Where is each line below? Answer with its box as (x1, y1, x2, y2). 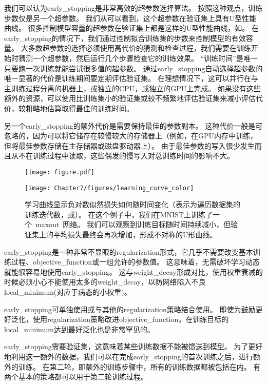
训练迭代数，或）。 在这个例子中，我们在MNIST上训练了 (25, 209, 213, 219)
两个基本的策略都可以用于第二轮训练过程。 (4, 371, 148, 382)
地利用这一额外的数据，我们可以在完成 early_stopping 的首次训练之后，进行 (4, 351, 253, 361)
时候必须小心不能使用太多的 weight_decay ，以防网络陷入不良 (4, 276, 206, 287)
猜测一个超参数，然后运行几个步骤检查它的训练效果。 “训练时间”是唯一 (18, 52, 258, 63)
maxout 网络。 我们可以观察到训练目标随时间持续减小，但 (35, 219, 231, 230)
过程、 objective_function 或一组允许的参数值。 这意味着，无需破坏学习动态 (11, 256, 260, 267)
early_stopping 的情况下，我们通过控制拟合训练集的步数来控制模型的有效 (4, 32, 246, 43)
